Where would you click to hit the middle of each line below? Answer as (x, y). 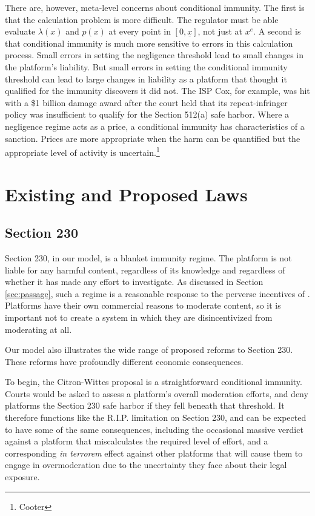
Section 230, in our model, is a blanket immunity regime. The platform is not (148, 257)
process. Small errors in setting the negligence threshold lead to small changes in (154, 55)
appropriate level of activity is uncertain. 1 (82, 151)
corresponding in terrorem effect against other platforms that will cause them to (154, 453)
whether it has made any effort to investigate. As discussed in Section (134, 282)
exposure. (22, 477)
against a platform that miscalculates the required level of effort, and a (137, 441)
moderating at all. (38, 329)
